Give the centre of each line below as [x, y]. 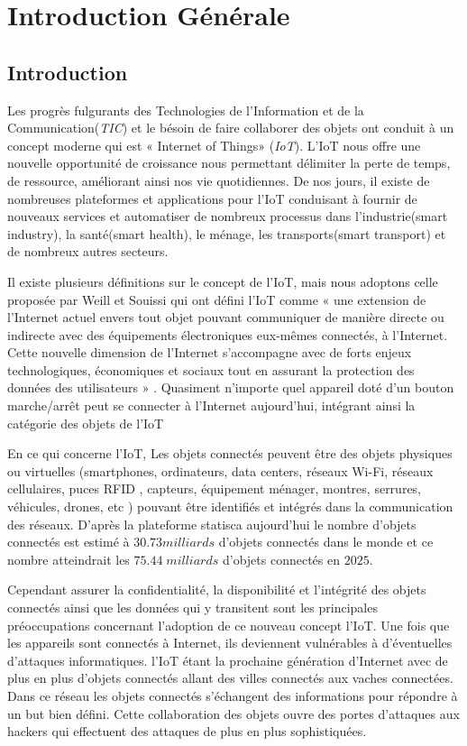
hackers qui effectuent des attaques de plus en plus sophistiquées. [187, 731]
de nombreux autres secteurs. [88, 251]
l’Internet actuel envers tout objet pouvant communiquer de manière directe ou [226, 317]
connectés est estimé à [69, 542]
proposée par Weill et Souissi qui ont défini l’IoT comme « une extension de [217, 299]
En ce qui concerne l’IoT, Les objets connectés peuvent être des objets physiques [230, 453]
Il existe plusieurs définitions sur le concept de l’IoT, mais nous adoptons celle [223, 281]
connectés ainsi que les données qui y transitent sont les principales [192, 608]
